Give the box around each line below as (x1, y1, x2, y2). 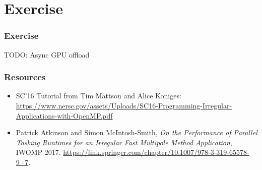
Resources (4, 71, 46, 83)
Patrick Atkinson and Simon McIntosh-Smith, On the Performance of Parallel (16, 127, 257, 138)
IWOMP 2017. (16, 147, 61, 157)
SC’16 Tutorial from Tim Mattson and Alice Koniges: (16, 90, 181, 101)
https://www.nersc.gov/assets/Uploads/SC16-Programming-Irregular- (16, 100, 232, 110)
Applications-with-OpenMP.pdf (16, 110, 113, 121)
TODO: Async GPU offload (4, 49, 90, 60)
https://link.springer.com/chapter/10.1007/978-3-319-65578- (63, 147, 249, 157)
